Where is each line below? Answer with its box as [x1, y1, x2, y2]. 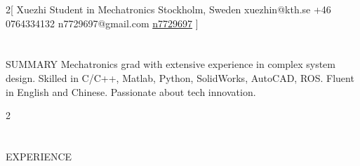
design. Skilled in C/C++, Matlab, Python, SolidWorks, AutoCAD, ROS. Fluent [6, 70, 354, 85]
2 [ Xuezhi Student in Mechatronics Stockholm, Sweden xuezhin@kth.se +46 [6, 2, 331, 16]
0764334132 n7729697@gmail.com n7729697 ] [6, 15, 199, 30]
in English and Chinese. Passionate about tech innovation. [6, 84, 256, 99]
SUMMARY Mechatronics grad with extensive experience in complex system [6, 57, 335, 71]
